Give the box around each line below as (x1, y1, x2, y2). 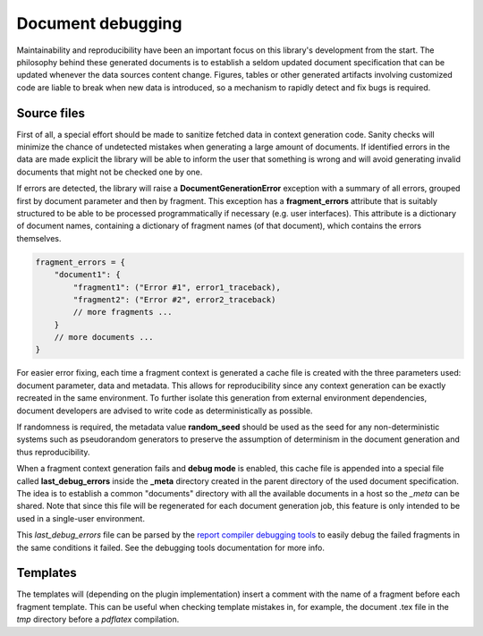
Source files (16, 106, 85, 121)
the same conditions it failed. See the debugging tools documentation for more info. (16, 542, 326, 553)
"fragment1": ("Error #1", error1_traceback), (72, 282, 281, 293)
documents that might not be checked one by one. (16, 166, 203, 177)
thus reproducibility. (16, 446, 90, 457)
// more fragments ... (72, 307, 174, 318)
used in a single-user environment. (16, 513, 145, 523)
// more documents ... (54, 332, 154, 343)
